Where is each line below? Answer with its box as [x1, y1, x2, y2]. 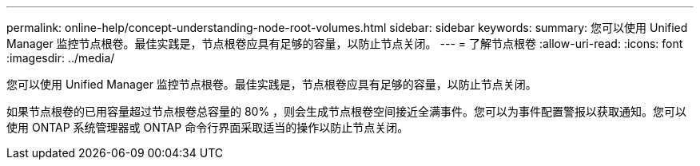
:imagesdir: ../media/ [6, 51, 115, 65]
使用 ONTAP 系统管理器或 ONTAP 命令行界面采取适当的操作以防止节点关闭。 [6, 121, 409, 134]
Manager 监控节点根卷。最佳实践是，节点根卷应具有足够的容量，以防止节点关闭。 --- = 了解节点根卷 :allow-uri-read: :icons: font [6, 37, 683, 50]
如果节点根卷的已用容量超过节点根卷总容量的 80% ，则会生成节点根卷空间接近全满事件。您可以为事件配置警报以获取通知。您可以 [6, 105, 687, 118]
